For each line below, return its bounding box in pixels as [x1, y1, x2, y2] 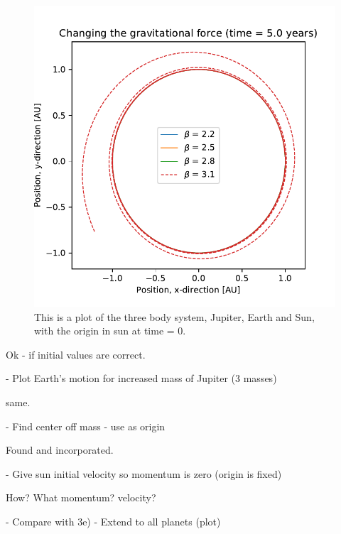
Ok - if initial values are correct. [6, 347, 146, 361]
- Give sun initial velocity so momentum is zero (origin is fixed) [6, 466, 282, 481]
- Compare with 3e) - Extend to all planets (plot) [6, 513, 221, 528]
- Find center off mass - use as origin [6, 418, 166, 433]
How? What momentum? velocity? [6, 490, 156, 505]
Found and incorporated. [6, 442, 114, 457]
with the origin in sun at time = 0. [34, 323, 186, 338]
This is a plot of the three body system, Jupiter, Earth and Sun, [34, 309, 315, 324]
